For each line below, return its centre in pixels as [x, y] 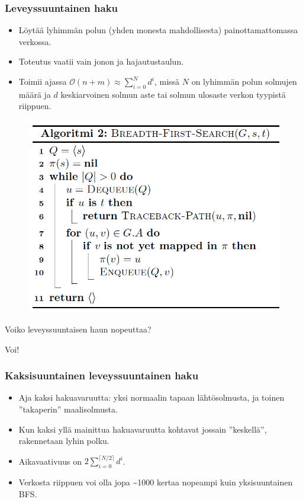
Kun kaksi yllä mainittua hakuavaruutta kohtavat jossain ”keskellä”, [143, 429]
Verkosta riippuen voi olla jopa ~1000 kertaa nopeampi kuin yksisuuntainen [156, 482]
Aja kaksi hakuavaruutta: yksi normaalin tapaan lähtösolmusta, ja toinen [151, 397]
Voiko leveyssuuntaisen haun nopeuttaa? [78, 329]
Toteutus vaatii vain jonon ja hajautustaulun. [101, 61]
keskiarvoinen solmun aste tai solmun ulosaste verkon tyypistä [173, 94]
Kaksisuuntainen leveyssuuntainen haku [102, 375]
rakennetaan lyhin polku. [64, 441]
